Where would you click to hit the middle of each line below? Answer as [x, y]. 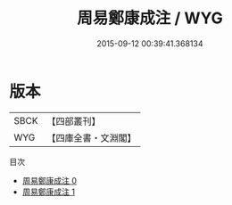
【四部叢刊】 [74, 121]
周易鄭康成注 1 [49, 192]
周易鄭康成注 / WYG [150, 18]
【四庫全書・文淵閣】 [91, 137]
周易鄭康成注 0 [50, 180]
